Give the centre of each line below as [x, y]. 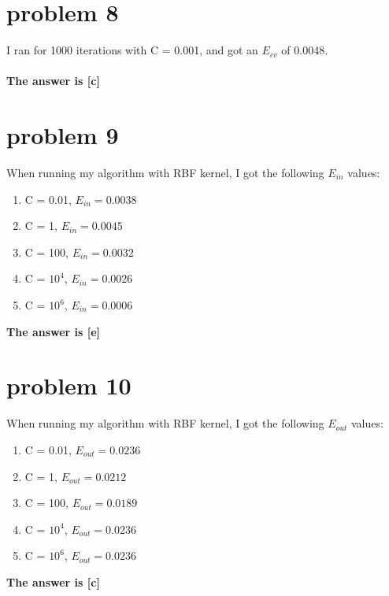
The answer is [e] [54, 331]
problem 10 [69, 385]
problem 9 [63, 135]
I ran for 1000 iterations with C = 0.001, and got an [132, 50]
